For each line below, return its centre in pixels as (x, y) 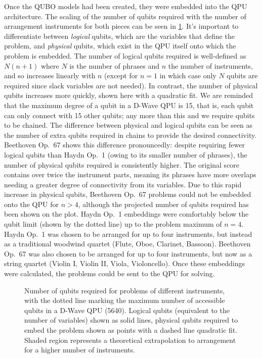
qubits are (242, 75)
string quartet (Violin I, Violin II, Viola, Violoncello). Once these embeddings (124, 263)
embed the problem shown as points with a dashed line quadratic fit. (131, 330)
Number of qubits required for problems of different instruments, (125, 290)
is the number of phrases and (114, 65)
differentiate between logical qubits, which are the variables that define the (119, 36)
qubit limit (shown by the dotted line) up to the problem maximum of (113, 224)
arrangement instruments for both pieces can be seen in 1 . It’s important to (121, 26)
